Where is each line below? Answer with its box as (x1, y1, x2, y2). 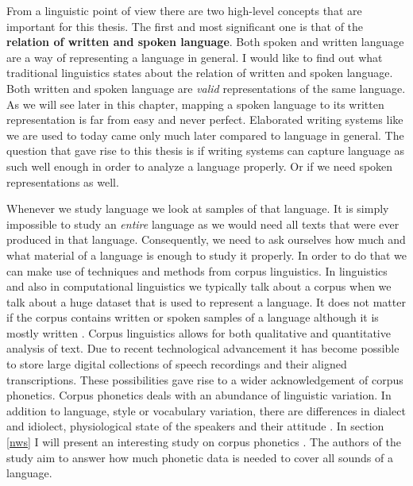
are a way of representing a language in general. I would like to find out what (6, 48, 383, 65)
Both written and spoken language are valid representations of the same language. (6, 79, 406, 96)
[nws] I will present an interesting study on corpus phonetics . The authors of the (6, 434, 401, 450)
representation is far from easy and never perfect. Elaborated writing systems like (6, 111, 403, 128)
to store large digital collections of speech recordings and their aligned (6, 356, 347, 372)
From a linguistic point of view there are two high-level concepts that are (6, 2, 362, 18)
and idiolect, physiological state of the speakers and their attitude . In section (6, 418, 384, 434)
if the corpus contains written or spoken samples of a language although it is (6, 309, 379, 326)
